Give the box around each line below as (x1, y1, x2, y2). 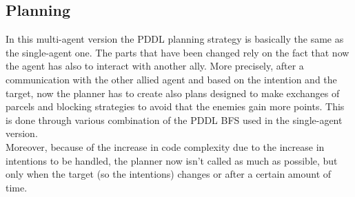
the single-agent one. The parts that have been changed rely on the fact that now (6, 45, 349, 59)
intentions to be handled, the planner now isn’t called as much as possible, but (6, 153, 338, 167)
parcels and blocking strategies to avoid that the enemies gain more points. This (6, 99, 345, 114)
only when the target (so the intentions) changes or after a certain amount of (6, 167, 332, 181)
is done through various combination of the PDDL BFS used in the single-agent (6, 112, 343, 127)
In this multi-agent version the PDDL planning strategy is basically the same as (6, 32, 344, 46)
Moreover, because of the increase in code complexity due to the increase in (6, 139, 325, 154)
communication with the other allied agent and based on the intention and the (6, 72, 337, 86)
